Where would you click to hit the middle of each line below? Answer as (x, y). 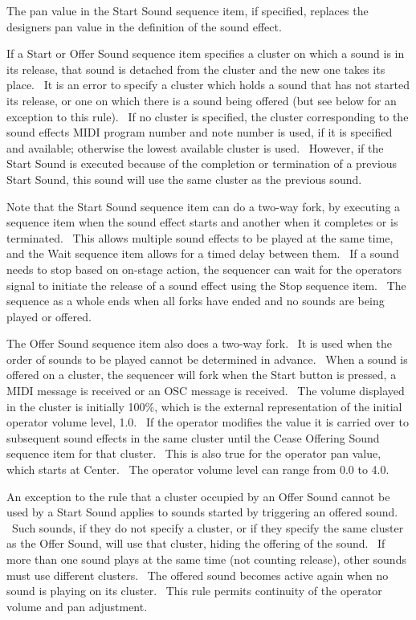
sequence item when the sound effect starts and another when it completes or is (202, 222)
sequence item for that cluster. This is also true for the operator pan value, (194, 453)
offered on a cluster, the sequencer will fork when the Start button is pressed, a (202, 375)
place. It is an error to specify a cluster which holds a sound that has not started (208, 85)
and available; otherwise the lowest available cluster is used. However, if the (195, 147)
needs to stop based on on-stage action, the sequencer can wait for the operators (204, 269)
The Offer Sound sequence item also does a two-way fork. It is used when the (199, 343)
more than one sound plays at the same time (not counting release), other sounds (206, 559)
